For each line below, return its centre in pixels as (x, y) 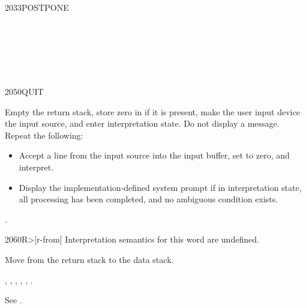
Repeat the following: (44, 135)
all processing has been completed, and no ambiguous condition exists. (148, 199)
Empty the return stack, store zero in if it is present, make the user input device (152, 111)
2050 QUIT (24, 91)
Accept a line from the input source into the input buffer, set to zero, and (154, 155)
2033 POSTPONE (37, 7)
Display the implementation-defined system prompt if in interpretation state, (160, 187)
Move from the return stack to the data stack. (89, 259)
